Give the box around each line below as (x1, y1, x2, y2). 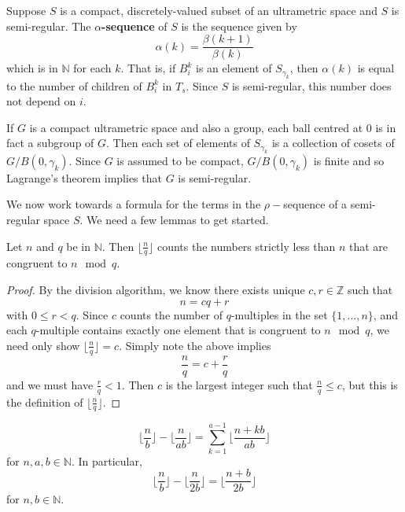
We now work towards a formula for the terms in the (6, 196, 261, 212)
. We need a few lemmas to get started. (79, 212, 269, 228)
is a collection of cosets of (271, 134, 395, 151)
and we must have (6, 376, 94, 392)
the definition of (6, 393, 83, 410)
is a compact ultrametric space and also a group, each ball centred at (29, 119, 363, 135)
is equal (357, 60, 395, 76)
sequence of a (283, 196, 348, 212)
